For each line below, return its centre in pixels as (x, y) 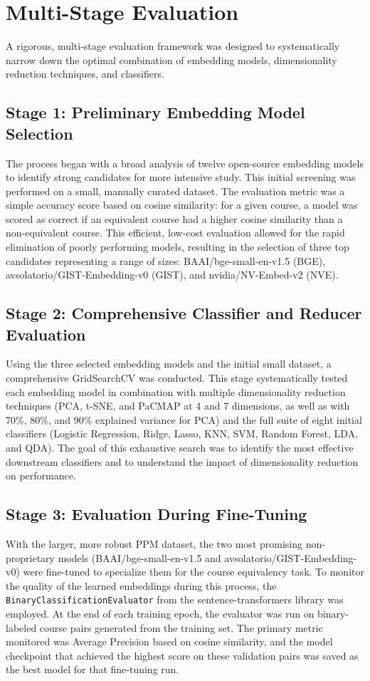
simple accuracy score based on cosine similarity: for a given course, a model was (182, 205)
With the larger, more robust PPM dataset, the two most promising (154, 543)
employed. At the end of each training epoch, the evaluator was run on (160, 614)
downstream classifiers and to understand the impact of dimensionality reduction (182, 461)
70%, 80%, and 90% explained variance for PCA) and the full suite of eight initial (184, 419)
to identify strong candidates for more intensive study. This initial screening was (181, 177)
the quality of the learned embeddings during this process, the (141, 585)
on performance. (41, 475)
